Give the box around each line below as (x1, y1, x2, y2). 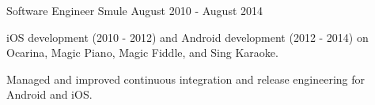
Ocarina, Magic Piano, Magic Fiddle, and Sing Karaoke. (6, 44, 278, 61)
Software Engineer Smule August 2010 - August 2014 (6, 2, 263, 18)
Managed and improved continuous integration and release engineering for (6, 70, 366, 87)
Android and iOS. (6, 86, 93, 103)
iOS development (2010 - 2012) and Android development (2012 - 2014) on (6, 28, 369, 45)
